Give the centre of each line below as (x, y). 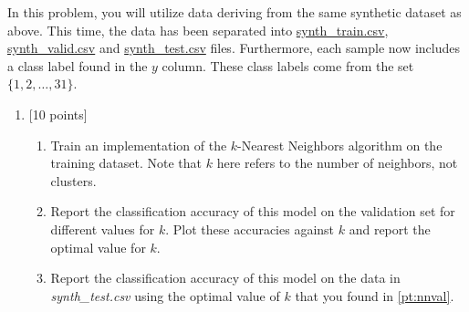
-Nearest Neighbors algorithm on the (340, 145)
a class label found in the (78, 65)
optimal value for (98, 247)
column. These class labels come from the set (288, 65)
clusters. (73, 180)
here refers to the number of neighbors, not (337, 163)
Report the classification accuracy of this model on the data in (225, 278)
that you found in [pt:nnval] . (375, 295)
